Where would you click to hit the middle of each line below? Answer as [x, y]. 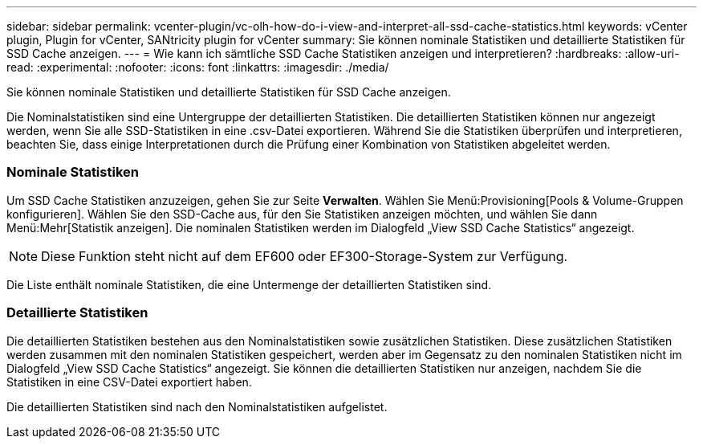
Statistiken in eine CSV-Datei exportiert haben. [129, 382]
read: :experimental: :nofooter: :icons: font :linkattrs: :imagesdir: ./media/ [198, 67]
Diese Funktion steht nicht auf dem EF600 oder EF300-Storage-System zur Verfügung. [305, 256]
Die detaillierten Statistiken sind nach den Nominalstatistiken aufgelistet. [197, 406]
